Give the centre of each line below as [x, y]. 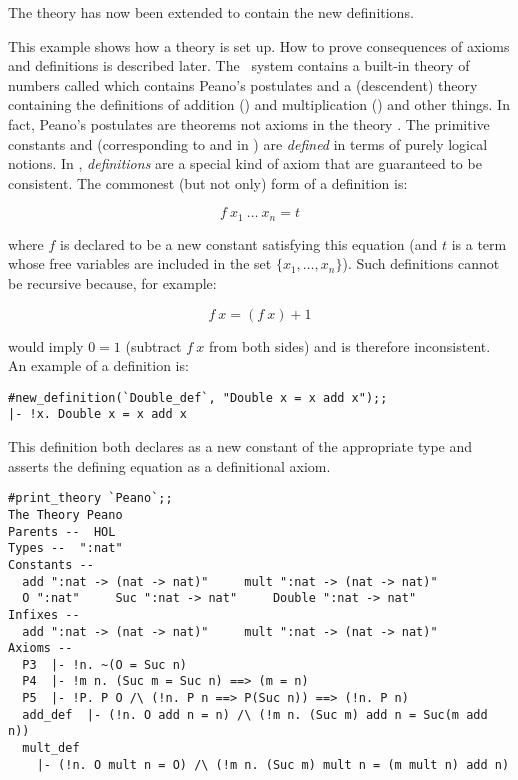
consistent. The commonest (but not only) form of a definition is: [208, 182]
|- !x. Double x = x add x [97, 414]
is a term [479, 243]
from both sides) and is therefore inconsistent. [349, 345]
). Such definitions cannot [421, 263]
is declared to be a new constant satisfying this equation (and [249, 243]
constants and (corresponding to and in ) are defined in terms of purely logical [248, 143]
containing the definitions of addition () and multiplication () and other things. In [259, 104]
